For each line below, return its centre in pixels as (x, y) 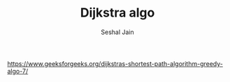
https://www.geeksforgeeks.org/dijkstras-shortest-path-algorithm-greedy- (115, 63)
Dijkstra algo (117, 13)
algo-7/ (18, 71)
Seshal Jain (117, 32)
